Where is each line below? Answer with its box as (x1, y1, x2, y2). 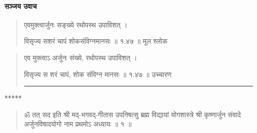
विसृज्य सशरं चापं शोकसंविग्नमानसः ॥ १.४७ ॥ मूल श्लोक (24, 36, 168, 46)
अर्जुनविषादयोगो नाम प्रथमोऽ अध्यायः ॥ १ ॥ (24, 119, 132, 129)
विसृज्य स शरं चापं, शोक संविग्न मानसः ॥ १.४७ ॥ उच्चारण (24, 69, 172, 79)
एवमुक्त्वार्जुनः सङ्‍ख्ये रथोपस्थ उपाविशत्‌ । (24, 19, 128, 29)
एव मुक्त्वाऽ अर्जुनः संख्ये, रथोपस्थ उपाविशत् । (24, 52, 137, 62)
